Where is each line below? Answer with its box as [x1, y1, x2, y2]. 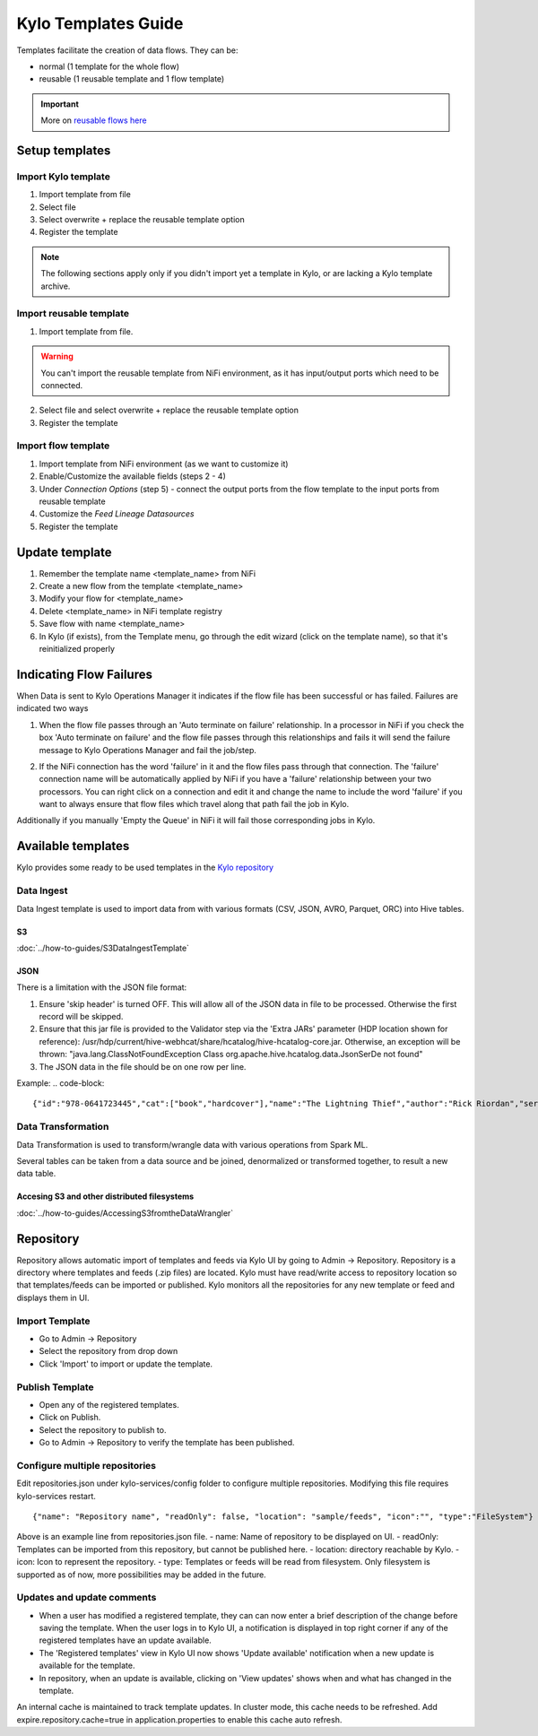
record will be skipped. [39, 1011, 124, 1022]
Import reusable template [16, 308, 130, 320]
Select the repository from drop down [39, 1346, 178, 1357]
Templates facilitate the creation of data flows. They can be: [16, 45, 239, 56]
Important [40, 99, 80, 109]
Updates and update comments [16, 1592, 157, 1604]
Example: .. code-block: [16, 1078, 105, 1089]
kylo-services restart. [16, 1490, 96, 1501]
